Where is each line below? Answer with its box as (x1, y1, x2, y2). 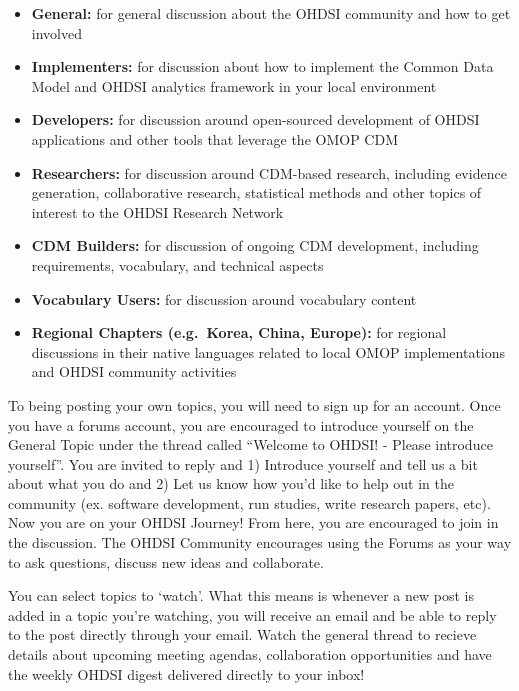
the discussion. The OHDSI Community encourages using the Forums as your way (8, 532, 512, 553)
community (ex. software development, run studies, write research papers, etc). (8, 492, 491, 513)
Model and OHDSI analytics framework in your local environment (31, 75, 437, 96)
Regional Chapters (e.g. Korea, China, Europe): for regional (31, 322, 447, 343)
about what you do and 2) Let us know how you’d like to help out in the (8, 473, 454, 494)
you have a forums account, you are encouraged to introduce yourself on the (8, 414, 474, 435)
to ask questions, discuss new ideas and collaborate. (8, 551, 324, 572)
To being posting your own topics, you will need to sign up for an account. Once (8, 394, 501, 415)
